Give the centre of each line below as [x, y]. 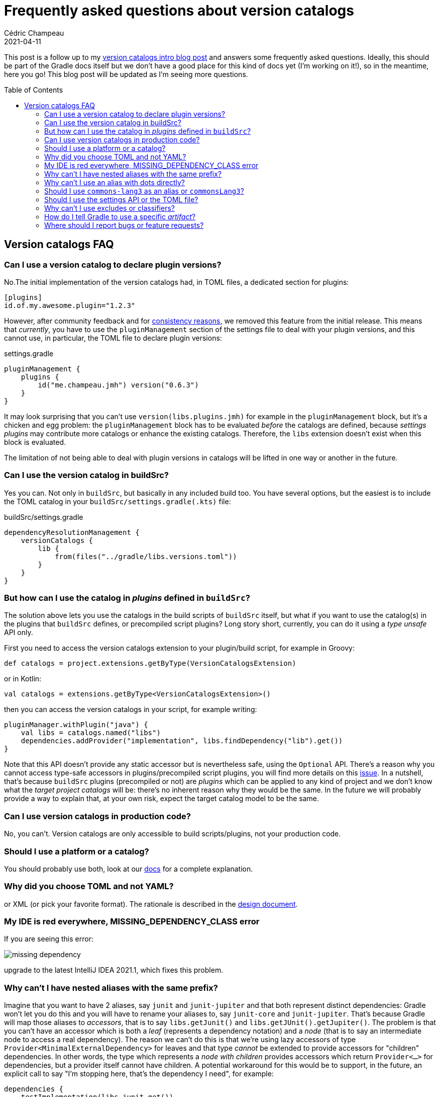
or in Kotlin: [23, 679]
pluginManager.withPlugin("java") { [76, 725]
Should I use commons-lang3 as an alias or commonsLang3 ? [144, 191]
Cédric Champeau [34, 33]
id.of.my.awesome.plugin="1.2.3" [70, 305]
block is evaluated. [35, 442]
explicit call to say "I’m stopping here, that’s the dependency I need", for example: [139, 1074]
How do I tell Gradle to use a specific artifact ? [120, 216]
